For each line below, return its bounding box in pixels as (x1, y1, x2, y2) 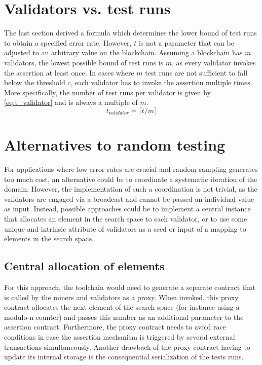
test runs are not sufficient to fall (145, 67, 248, 78)
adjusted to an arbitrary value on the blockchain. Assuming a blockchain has (4, 47, 243, 58)
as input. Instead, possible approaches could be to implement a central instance (4, 203, 251, 214)
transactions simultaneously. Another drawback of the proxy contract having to (4, 341, 250, 352)
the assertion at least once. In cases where (4, 67, 134, 78)
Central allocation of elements (4, 258, 165, 274)
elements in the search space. (4, 233, 94, 244)
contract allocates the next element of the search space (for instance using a (4, 302, 240, 312)
